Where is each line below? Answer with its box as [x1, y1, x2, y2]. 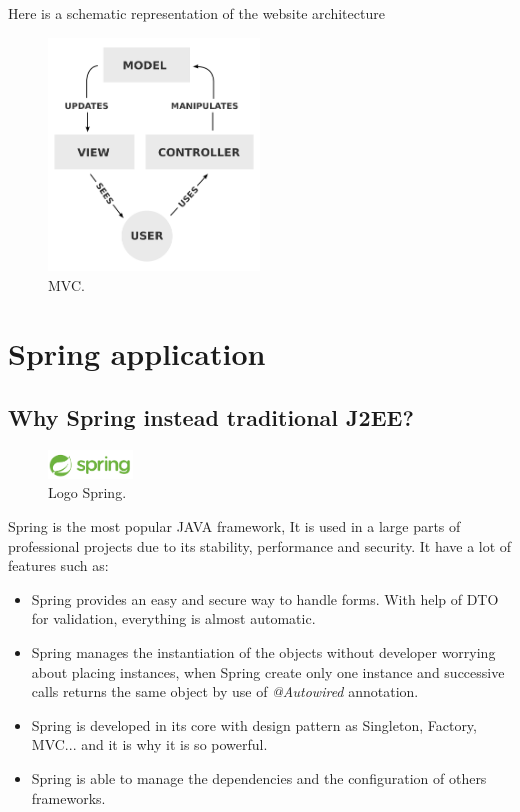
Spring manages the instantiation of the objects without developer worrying [31, 642, 496, 663]
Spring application [8, 333, 266, 374]
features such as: [8, 555, 109, 576]
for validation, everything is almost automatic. [31, 608, 316, 629]
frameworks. [31, 787, 106, 808]
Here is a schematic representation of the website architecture [8, 3, 385, 23]
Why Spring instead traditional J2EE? [8, 401, 414, 432]
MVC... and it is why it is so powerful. [31, 734, 268, 755]
